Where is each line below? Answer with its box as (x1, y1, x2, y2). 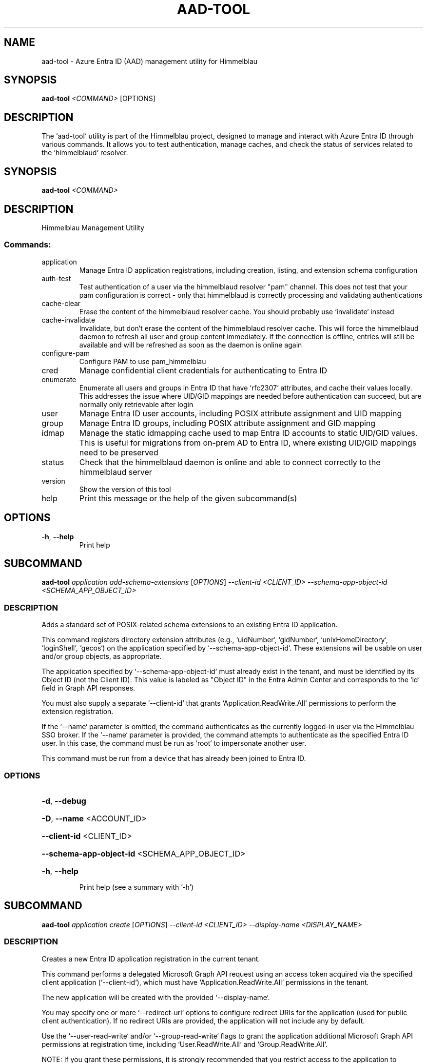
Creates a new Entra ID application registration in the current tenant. (41, 954, 260, 963)
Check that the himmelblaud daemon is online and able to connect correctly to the (79, 457, 381, 467)
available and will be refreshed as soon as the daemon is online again (79, 340, 302, 349)
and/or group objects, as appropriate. (41, 652, 162, 661)
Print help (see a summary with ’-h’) (79, 882, 194, 891)
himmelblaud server (79, 467, 152, 477)
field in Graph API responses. (41, 684, 136, 693)
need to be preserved (79, 447, 158, 457)
